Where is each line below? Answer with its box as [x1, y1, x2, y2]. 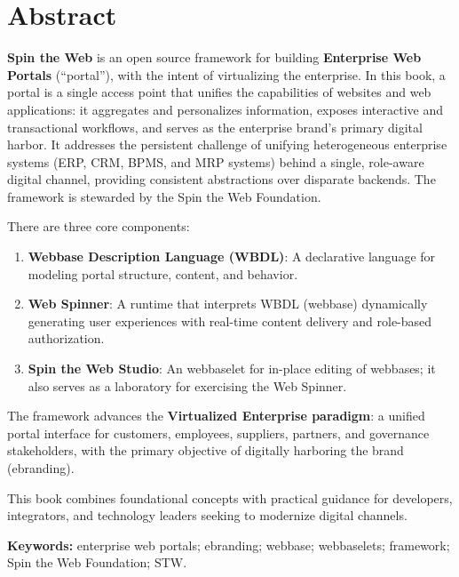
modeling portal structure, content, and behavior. [28, 264, 298, 283]
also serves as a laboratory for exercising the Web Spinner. [28, 376, 347, 395]
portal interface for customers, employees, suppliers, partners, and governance [7, 423, 430, 442]
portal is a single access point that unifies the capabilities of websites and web [7, 83, 431, 101]
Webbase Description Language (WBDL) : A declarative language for [28, 247, 436, 266]
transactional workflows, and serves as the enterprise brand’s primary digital [7, 117, 423, 136]
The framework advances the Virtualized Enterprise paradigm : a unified [7, 406, 425, 425]
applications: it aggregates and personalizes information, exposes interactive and [7, 100, 444, 118]
